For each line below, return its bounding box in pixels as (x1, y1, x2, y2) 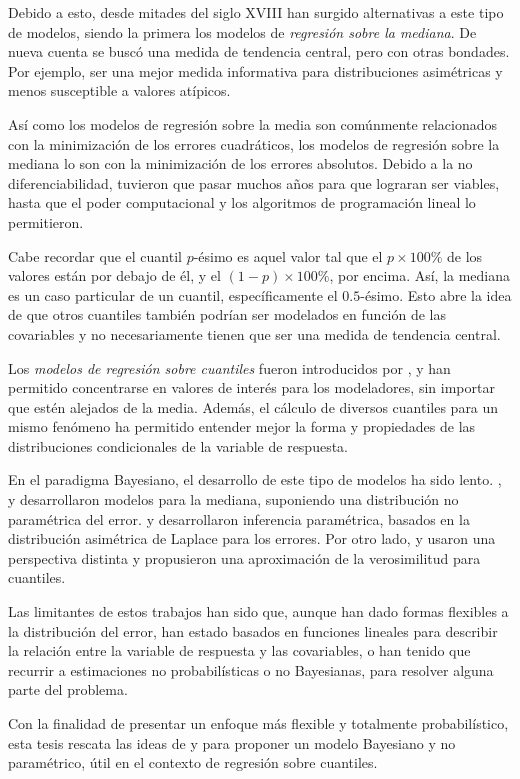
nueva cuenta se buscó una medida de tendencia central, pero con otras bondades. (8, 41, 510, 62)
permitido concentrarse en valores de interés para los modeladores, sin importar (8, 377, 495, 398)
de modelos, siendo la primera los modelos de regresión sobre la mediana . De (8, 21, 477, 42)
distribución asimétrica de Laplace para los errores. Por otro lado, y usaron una (8, 528, 496, 549)
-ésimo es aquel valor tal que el (193, 245, 383, 266)
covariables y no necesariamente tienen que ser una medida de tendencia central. (8, 323, 501, 344)
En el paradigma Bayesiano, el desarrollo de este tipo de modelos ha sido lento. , (8, 469, 502, 490)
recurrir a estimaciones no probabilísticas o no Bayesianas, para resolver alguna (8, 659, 494, 680)
